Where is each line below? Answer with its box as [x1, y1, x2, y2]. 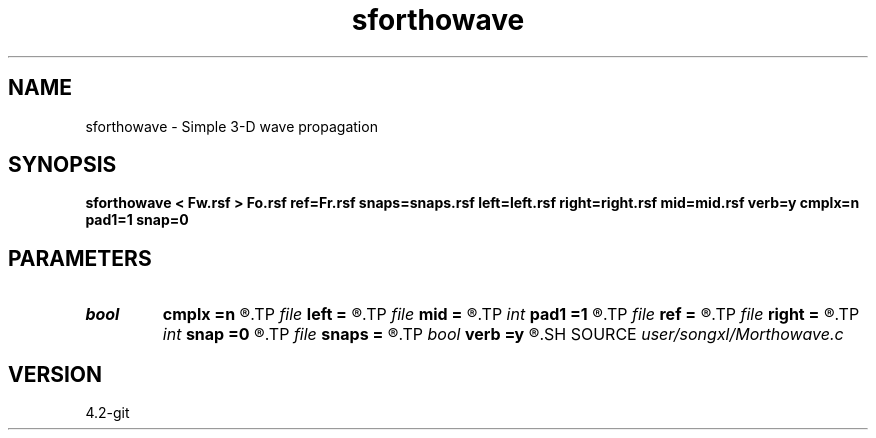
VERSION [8, 361, 103, 387]
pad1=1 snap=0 [85, 211, 189, 229]
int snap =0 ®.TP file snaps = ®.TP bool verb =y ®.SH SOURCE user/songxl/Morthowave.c [162, 324, 844, 345]
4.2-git [85, 404, 130, 422]
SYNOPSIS [8, 152, 117, 178]
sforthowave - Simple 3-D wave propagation [85, 117, 378, 135]
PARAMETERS [8, 245, 152, 271]
